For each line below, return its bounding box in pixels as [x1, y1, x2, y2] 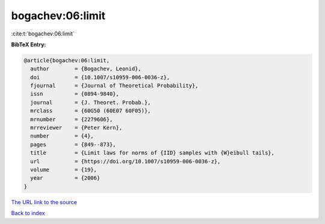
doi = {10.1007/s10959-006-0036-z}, [30, 74, 170, 80]
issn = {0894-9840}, [30, 91, 120, 97]
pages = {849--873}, [30, 141, 117, 148]
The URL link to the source [11, 198, 78, 205]
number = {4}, [30, 133, 94, 139]
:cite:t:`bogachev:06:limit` [11, 30, 75, 37]
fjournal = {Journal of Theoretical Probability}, [30, 82, 199, 89]
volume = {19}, [30, 166, 97, 173]
